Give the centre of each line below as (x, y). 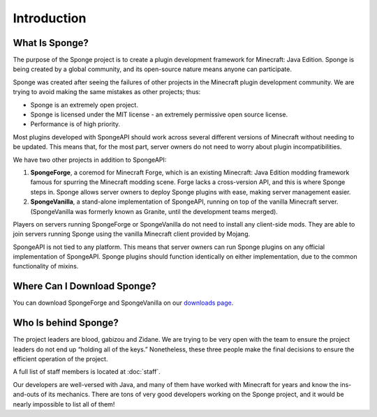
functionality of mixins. (46, 266)
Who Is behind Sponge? (66, 323)
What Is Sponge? (51, 43)
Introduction (50, 18)
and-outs (26, 395)
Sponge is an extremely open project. (84, 105)
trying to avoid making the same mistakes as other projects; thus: (107, 92)
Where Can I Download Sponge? (84, 286)
